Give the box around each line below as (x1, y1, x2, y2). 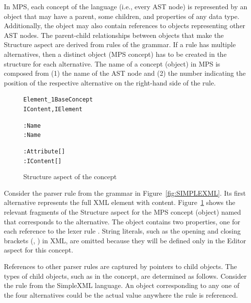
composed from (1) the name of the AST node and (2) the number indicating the (4, 68, 246, 78)
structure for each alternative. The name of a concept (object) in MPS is (4, 58, 220, 68)
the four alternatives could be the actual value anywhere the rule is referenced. (4, 289, 238, 300)
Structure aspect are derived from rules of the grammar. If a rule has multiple (4, 39, 236, 50)
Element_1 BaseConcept (23, 96, 93, 103)
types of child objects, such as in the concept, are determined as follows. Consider (4, 270, 247, 281)
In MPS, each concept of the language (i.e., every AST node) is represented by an (4, 1, 248, 11)
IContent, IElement (23, 106, 83, 113)
